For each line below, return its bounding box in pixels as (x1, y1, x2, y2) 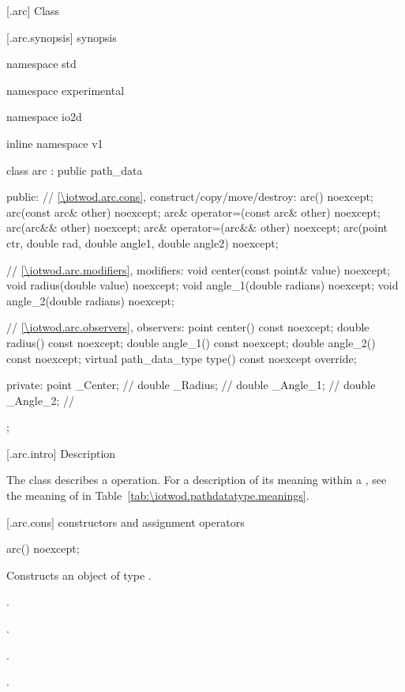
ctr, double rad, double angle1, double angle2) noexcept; (6, 234, 279, 251)
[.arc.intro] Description (6, 444, 116, 461)
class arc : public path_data (6, 161, 143, 178)
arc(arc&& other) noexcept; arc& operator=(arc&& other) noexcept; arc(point (6, 219, 388, 236)
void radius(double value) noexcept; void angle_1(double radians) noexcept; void (6, 277, 399, 293)
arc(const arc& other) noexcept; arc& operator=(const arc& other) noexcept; (6, 203, 381, 220)
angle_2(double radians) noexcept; (6, 292, 174, 308)
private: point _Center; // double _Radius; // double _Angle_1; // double (6, 376, 376, 393)
